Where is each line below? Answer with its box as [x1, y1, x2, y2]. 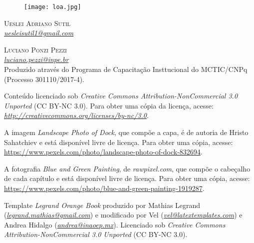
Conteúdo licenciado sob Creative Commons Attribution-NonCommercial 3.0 [4, 90, 238, 101]
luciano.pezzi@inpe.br [4, 54, 69, 64]
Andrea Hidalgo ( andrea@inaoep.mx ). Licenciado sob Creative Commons [4, 219, 226, 229]
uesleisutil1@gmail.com [4, 27, 74, 38]
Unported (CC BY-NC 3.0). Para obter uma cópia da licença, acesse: [4, 100, 214, 110]
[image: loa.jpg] [24, 3, 81, 10]
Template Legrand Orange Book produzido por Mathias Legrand [4, 199, 201, 210]
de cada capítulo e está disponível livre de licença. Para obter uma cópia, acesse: [4, 173, 250, 183]
